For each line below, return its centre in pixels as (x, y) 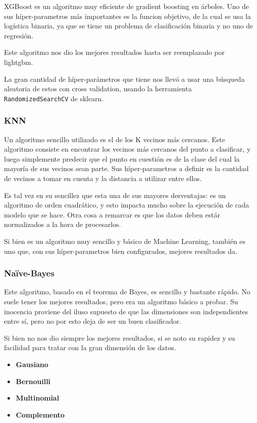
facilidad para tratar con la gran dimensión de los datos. (90, 347)
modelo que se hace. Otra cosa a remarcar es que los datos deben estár (112, 214)
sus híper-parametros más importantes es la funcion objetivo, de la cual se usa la (128, 16)
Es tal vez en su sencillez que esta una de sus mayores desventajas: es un (115, 195)
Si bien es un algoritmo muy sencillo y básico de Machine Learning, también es (125, 241)
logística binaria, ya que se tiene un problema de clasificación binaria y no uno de (128, 26)
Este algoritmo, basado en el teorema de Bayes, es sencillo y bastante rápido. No (127, 292)
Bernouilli (33, 381)
